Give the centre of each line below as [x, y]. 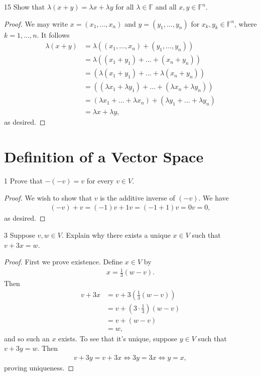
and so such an [27, 338]
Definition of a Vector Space [104, 157]
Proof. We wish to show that [48, 197]
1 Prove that [23, 181]
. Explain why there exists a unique [116, 234]
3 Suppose [20, 234]
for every [100, 181]
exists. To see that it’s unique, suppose [118, 338]
